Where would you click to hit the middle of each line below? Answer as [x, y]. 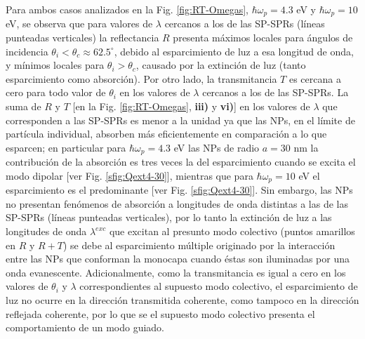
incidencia [27, 51]
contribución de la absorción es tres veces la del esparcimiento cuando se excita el [181, 162]
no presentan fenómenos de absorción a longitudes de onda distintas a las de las [177, 203]
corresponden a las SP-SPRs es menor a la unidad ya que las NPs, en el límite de [180, 120]
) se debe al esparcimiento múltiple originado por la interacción [199, 245]
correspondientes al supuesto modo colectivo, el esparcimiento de [219, 286]
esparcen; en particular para [66, 147]
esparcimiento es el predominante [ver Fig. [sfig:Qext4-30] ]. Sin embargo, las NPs [179, 190]
